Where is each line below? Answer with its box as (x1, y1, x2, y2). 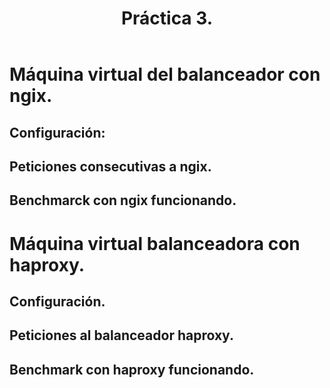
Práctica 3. (120, 7, 214, 30)
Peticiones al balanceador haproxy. (9, 327, 234, 344)
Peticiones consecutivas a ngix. (9, 158, 212, 175)
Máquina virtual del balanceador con (9, 63, 321, 86)
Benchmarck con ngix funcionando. (9, 192, 237, 209)
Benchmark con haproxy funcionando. (9, 361, 255, 378)
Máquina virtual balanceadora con (9, 232, 301, 255)
